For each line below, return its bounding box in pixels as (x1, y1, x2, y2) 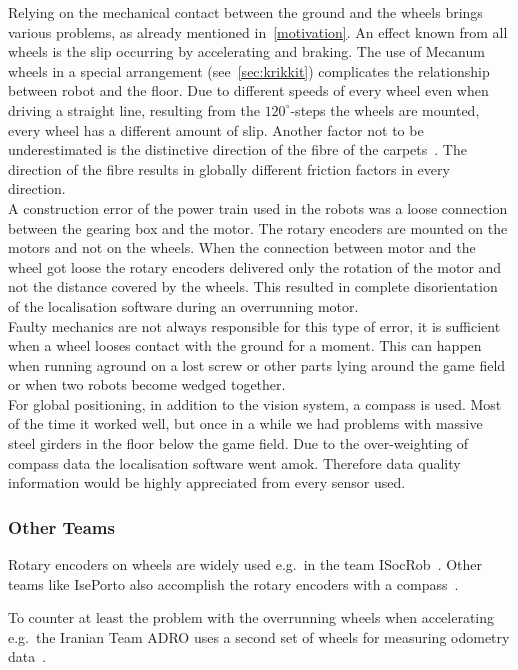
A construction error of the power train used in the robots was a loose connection (8, 197, 508, 218)
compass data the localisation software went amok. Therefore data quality (8, 452, 461, 473)
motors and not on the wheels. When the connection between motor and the (8, 237, 476, 258)
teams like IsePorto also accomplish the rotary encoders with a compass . (8, 573, 459, 594)
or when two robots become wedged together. (8, 374, 286, 395)
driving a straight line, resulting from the (8, 99, 260, 120)
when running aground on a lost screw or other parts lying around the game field (8, 354, 506, 375)
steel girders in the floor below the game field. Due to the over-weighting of (8, 433, 469, 454)
